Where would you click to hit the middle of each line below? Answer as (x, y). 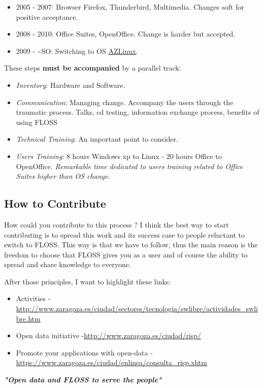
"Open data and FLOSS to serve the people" (83, 380)
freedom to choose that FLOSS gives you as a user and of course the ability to (126, 254)
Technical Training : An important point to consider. (97, 139)
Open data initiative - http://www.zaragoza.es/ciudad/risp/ (109, 335)
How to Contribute (55, 203)
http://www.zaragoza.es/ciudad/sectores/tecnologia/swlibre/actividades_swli (137, 309)
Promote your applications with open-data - (84, 352)
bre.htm (28, 318)
